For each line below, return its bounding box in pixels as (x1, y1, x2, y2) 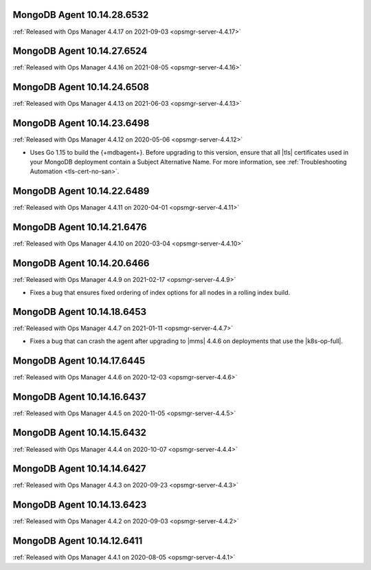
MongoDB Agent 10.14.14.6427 (12, 463, 147, 474)
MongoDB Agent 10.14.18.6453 (12, 306, 147, 318)
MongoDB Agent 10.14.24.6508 (12, 81, 150, 93)
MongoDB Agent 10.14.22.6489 (12, 186, 150, 197)
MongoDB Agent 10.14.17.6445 (12, 355, 146, 366)
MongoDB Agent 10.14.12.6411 (12, 535, 143, 547)
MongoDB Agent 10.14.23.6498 (12, 118, 150, 129)
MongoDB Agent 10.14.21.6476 (12, 221, 147, 233)
